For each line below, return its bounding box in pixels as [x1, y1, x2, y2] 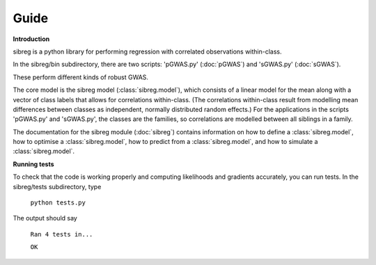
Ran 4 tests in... [30, 230, 93, 238]
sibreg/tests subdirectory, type [13, 182, 102, 191]
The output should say [13, 214, 78, 223]
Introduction [13, 35, 50, 43]
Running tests [13, 160, 55, 168]
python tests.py [30, 199, 86, 207]
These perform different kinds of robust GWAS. [13, 73, 149, 81]
